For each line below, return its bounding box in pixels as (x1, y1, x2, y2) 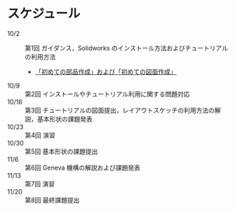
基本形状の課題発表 (36, 114, 93, 123)
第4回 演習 (25, 130, 55, 139)
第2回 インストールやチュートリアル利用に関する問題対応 (25, 90, 191, 98)
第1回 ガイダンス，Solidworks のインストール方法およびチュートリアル (25, 43, 229, 52)
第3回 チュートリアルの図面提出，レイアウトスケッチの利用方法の (25, 106, 215, 114)
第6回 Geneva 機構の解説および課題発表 (25, 163, 140, 172)
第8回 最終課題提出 (25, 196, 80, 204)
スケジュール (7, 6, 81, 22)
